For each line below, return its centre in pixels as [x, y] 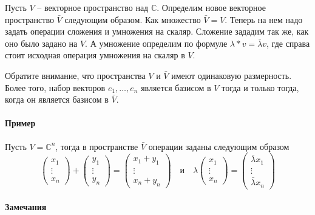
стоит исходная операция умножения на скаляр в [95, 55]
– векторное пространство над [93, 7]
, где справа [288, 43]
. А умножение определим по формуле [156, 43]
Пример [20, 123]
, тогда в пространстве [97, 146]
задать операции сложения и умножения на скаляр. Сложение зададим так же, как [157, 31]
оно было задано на [41, 43]
